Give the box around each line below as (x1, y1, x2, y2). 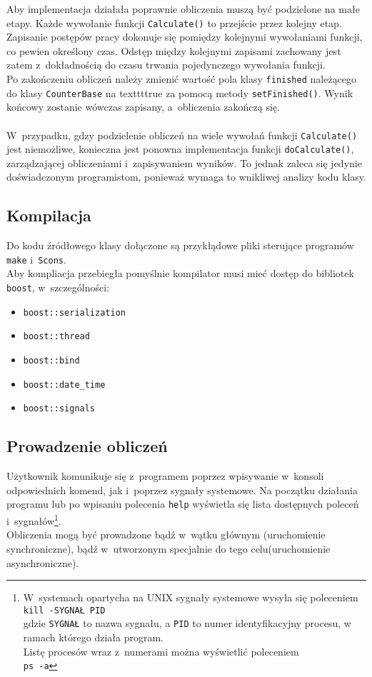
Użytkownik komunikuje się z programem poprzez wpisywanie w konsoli (6, 468, 324, 483)
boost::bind (23, 356, 80, 366)
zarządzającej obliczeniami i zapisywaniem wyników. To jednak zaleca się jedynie (6, 155, 362, 170)
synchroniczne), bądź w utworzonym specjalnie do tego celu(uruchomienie (6, 541, 331, 556)
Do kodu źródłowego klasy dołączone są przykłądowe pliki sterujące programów (6, 238, 354, 253)
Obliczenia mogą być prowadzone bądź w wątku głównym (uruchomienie (6, 527, 326, 542)
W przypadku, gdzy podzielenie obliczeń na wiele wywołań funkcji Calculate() (6, 127, 358, 142)
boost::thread (23, 331, 90, 342)
